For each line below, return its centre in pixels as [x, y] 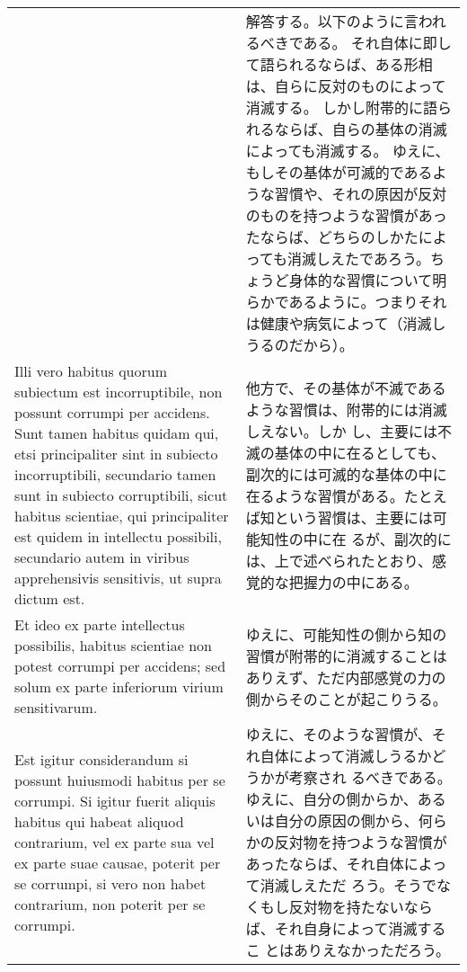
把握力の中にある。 [353, 582]
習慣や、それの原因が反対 [361, 194]
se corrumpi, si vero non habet [110, 883]
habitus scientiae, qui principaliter [122, 516]
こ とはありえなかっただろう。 [348, 950]
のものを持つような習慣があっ [346, 215]
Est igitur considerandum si [101, 759]
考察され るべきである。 [370, 777]
